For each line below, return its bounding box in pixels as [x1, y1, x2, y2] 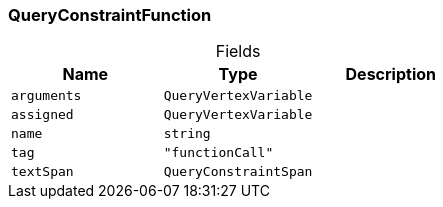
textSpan [11, 164, 74, 180]
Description [345, 64, 436, 85]
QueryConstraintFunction [8, 5, 212, 25]
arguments [11, 88, 82, 104]
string [163, 126, 211, 142]
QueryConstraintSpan [163, 164, 313, 180]
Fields [215, 41, 261, 62]
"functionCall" [163, 145, 274, 161]
